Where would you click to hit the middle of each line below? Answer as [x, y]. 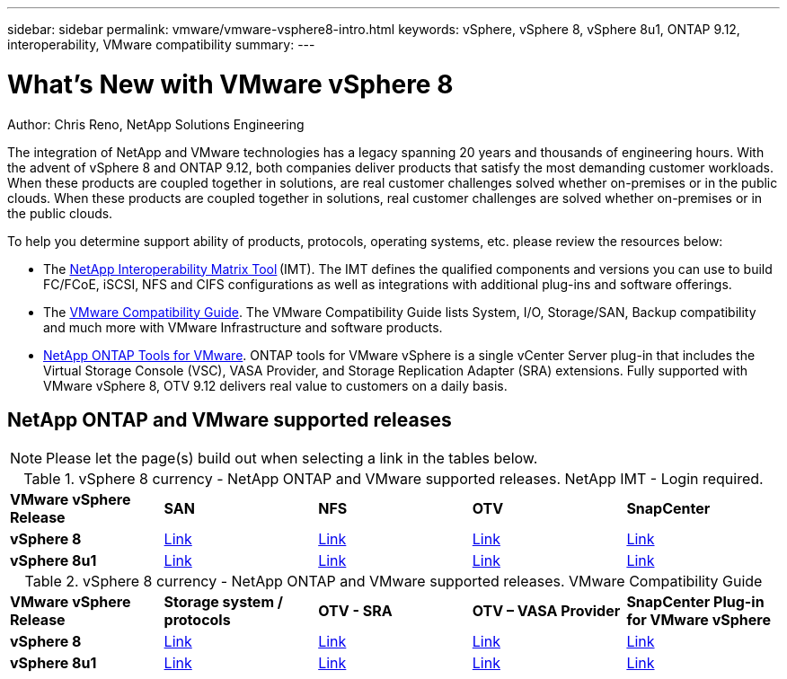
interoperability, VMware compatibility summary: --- [161, 44]
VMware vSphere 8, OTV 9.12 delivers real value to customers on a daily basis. [275, 385]
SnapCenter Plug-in [695, 602]
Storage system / [223, 602]
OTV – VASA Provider [546, 611]
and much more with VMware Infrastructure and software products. [243, 327]
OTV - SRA [355, 611]
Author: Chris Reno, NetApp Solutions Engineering [156, 124]
